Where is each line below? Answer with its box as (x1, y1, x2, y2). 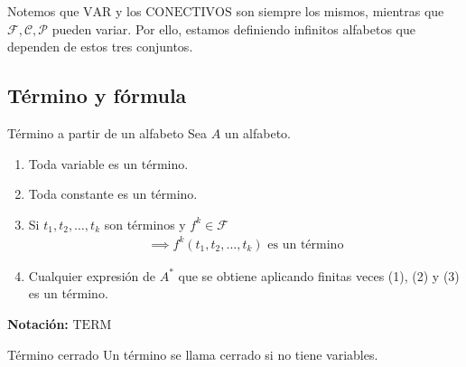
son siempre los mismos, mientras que (236, 2, 444, 20)
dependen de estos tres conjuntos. (7, 37, 193, 56)
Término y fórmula (7, 81, 187, 109)
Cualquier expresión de (28, 266, 155, 285)
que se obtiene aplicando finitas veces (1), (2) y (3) (178, 266, 460, 285)
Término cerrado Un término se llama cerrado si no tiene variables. (7, 344, 378, 363)
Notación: (7, 315, 69, 334)
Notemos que (7, 2, 79, 20)
